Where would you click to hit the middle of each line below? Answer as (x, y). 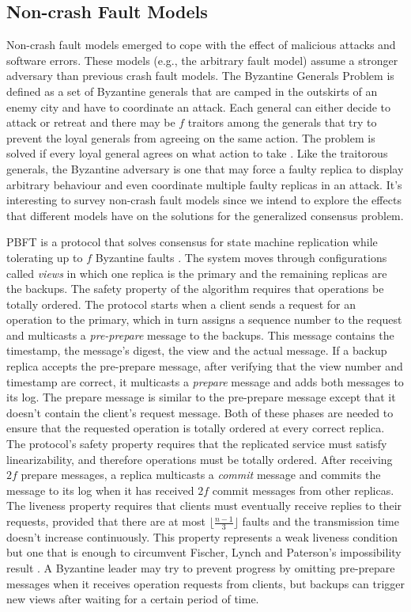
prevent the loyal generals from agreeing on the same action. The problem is (191, 137)
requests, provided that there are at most (106, 521)
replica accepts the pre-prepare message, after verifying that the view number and (205, 366)
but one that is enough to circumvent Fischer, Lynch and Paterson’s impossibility (204, 552)
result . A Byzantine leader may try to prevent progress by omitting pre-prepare (201, 568)
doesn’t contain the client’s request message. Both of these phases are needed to (200, 412)
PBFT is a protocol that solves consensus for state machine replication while (192, 242)
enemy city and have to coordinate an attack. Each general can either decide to (198, 106)
